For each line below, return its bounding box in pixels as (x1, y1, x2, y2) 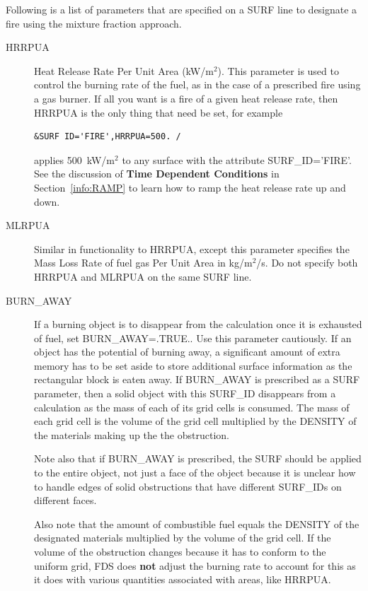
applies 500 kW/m (34, 152, 115, 167)
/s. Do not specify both (256, 255, 358, 270)
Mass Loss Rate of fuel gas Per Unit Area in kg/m (34, 255, 253, 270)
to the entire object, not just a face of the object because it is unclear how (34, 465, 356, 480)
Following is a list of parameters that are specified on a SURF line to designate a (6, 2, 357, 16)
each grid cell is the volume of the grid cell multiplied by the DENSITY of (34, 414, 357, 428)
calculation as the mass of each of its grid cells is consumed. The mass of (34, 399, 350, 414)
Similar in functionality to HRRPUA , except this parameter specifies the (34, 241, 350, 256)
